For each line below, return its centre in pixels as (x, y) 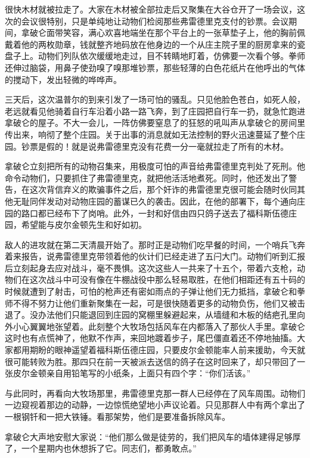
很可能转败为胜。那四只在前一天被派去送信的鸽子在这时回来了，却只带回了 (151, 361)
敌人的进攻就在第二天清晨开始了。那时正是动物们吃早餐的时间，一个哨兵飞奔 (155, 244)
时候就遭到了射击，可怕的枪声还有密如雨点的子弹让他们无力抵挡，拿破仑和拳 (155, 291)
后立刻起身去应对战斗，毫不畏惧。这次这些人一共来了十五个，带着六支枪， (151, 267)
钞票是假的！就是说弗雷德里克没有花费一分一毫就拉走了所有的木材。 (155, 146)
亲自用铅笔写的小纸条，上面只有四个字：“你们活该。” (148, 373)
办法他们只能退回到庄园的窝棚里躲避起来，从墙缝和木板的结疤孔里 (167, 315)
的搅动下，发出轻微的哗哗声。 (63, 79)
